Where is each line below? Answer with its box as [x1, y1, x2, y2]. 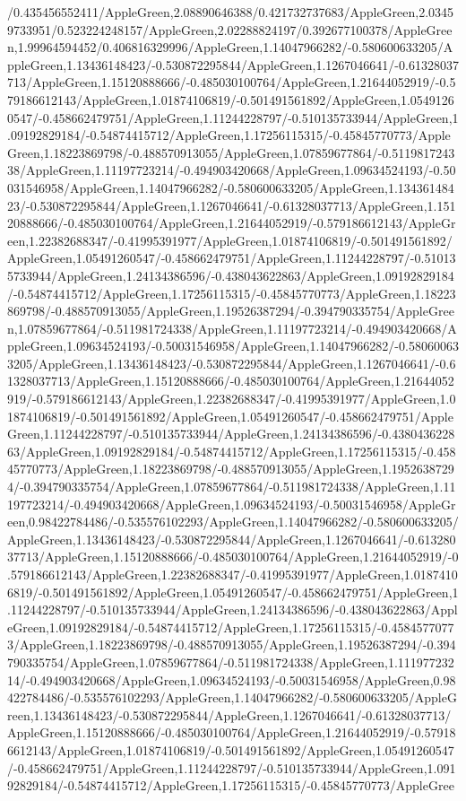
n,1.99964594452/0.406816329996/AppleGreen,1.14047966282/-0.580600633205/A [7, 38, 453, 57]
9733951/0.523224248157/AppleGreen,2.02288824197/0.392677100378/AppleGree [7, 20, 453, 39]
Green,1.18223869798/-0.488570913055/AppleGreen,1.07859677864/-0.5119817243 [7, 143, 455, 161]
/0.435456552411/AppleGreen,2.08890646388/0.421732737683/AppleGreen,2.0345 [7, 3, 454, 21]
